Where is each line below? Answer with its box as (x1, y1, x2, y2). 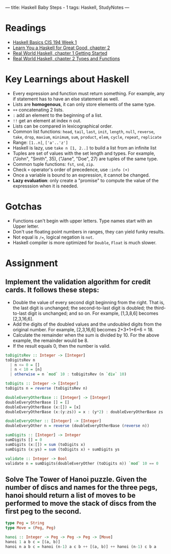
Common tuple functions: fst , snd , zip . (12, 161, 94, 167)
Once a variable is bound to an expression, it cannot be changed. (12, 172, 150, 178)
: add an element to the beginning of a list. (12, 112, 103, 118)
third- (154, 305, 166, 311)
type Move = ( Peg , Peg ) (5, 525, 56, 530)
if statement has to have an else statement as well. (12, 96, 119, 102)
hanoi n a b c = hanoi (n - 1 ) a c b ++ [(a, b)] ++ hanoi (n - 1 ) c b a (5, 544, 157, 549)
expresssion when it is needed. (12, 183, 78, 189)
